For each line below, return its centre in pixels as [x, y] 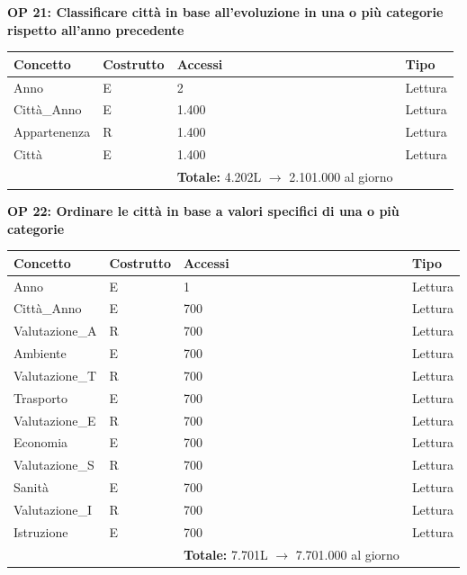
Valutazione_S [54, 465]
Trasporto [41, 397]
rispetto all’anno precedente [96, 29]
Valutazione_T [55, 375]
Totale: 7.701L [226, 554]
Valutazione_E [55, 420]
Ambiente [40, 353]
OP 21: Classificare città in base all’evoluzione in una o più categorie [225, 12]
